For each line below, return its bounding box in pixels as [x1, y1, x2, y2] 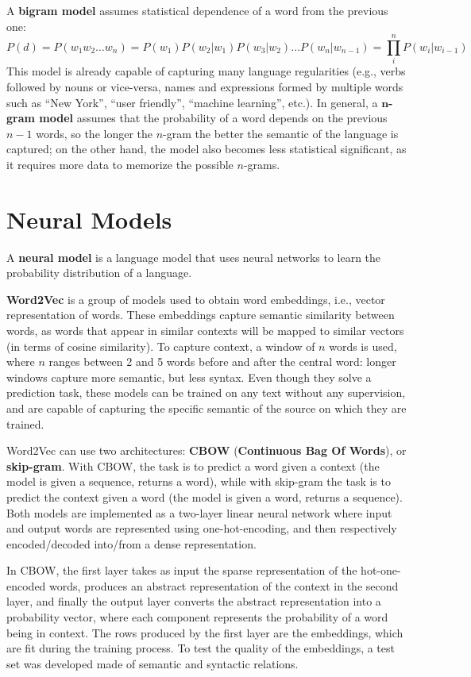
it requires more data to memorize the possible [6, 156, 234, 172]
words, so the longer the [36, 125, 153, 141]
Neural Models [6, 202, 172, 235]
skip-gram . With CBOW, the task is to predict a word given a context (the [6, 457, 380, 474]
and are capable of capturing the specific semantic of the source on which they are [6, 399, 407, 416]
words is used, [329, 337, 397, 354]
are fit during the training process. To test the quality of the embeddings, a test [6, 640, 395, 656]
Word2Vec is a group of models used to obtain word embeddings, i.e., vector [6, 290, 385, 307]
